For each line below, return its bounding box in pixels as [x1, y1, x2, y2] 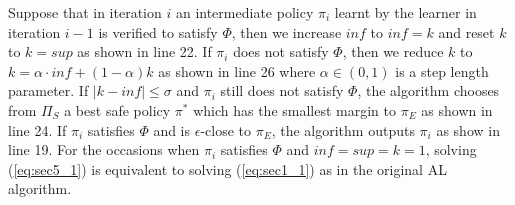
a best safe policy [64, 99, 171, 120]
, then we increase [231, 21, 342, 42]
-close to [200, 119, 251, 140]
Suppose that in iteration [8, 2, 162, 22]
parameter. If [8, 80, 89, 101]
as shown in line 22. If [77, 41, 212, 62]
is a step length [395, 60, 489, 81]
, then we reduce [342, 41, 444, 62]
